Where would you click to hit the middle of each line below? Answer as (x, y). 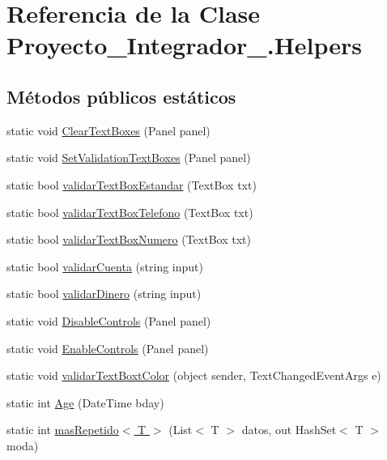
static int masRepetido (63, 430)
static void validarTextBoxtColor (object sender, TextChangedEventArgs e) (194, 375)
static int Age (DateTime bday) (85, 402)
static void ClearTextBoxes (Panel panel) (108, 130)
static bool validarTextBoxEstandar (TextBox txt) (132, 184)
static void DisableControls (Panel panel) (109, 320)
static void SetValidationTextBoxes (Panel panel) (129, 158)
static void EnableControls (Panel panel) (108, 348)
